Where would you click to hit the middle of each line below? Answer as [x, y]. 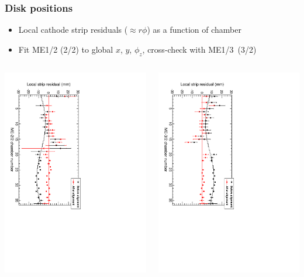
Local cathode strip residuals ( [73, 30]
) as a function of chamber [194, 30]
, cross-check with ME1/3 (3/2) [199, 49]
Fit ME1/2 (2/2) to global [66, 49]
